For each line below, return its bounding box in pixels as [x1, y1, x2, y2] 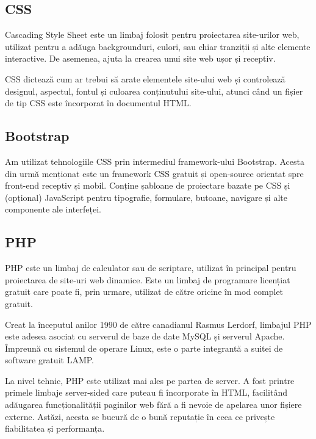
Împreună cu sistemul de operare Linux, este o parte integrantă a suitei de [5, 341, 283, 354]
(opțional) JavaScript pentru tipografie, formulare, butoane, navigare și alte [5, 190, 287, 203]
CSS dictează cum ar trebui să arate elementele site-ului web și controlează [5, 72, 285, 85]
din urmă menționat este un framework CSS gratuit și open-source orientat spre [5, 167, 304, 180]
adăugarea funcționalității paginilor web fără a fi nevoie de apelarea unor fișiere [5, 398, 302, 411]
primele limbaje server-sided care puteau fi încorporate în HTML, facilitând [5, 386, 287, 399]
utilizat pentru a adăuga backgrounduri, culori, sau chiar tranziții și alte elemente [5, 40, 311, 53]
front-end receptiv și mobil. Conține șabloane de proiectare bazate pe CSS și [5, 179, 290, 192]
